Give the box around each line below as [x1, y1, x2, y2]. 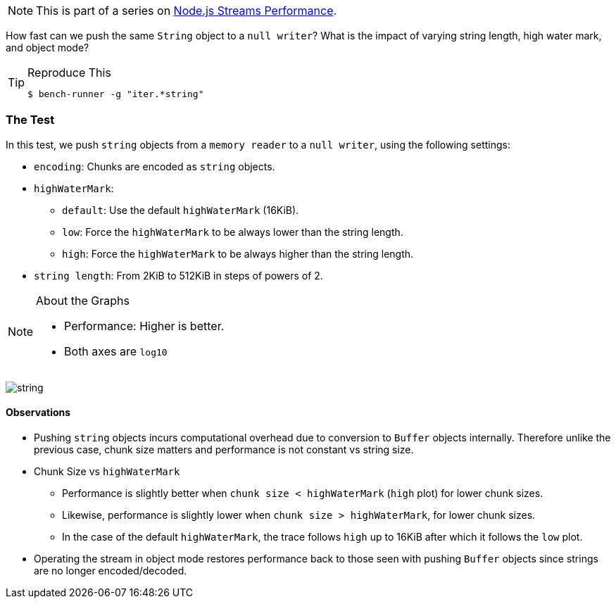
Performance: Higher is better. [64, 318, 225, 333]
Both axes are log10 [64, 344, 168, 358]
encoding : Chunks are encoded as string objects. [34, 160, 275, 172]
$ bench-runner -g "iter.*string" [27, 89, 204, 99]
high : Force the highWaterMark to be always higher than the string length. [62, 247, 414, 260]
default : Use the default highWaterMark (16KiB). [62, 203, 299, 216]
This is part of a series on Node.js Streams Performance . [36, 4, 337, 18]
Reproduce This [27, 65, 111, 80]
